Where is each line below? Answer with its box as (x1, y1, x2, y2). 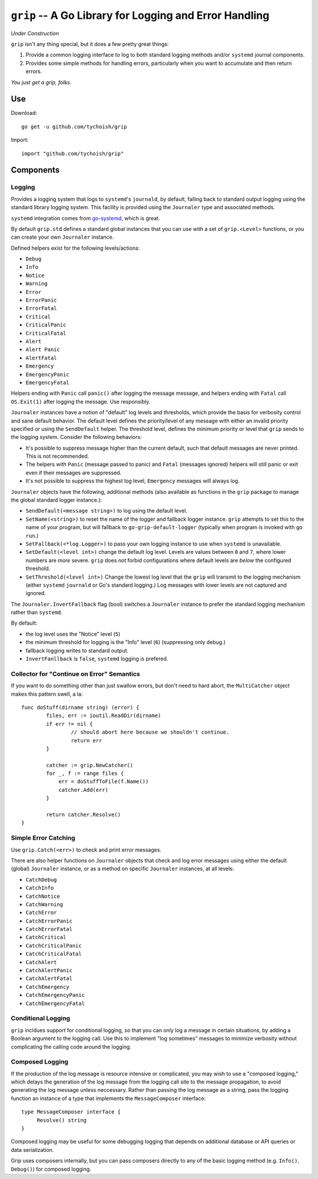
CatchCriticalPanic (25, 942, 82, 949)
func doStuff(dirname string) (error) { (21, 704, 140, 711)
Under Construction (11, 29, 59, 37)
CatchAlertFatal (25, 975, 73, 982)
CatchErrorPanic (25, 917, 73, 924)
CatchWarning (25, 901, 64, 907)
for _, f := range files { (46, 770, 124, 777)
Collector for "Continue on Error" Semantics (11, 669, 141, 678)
